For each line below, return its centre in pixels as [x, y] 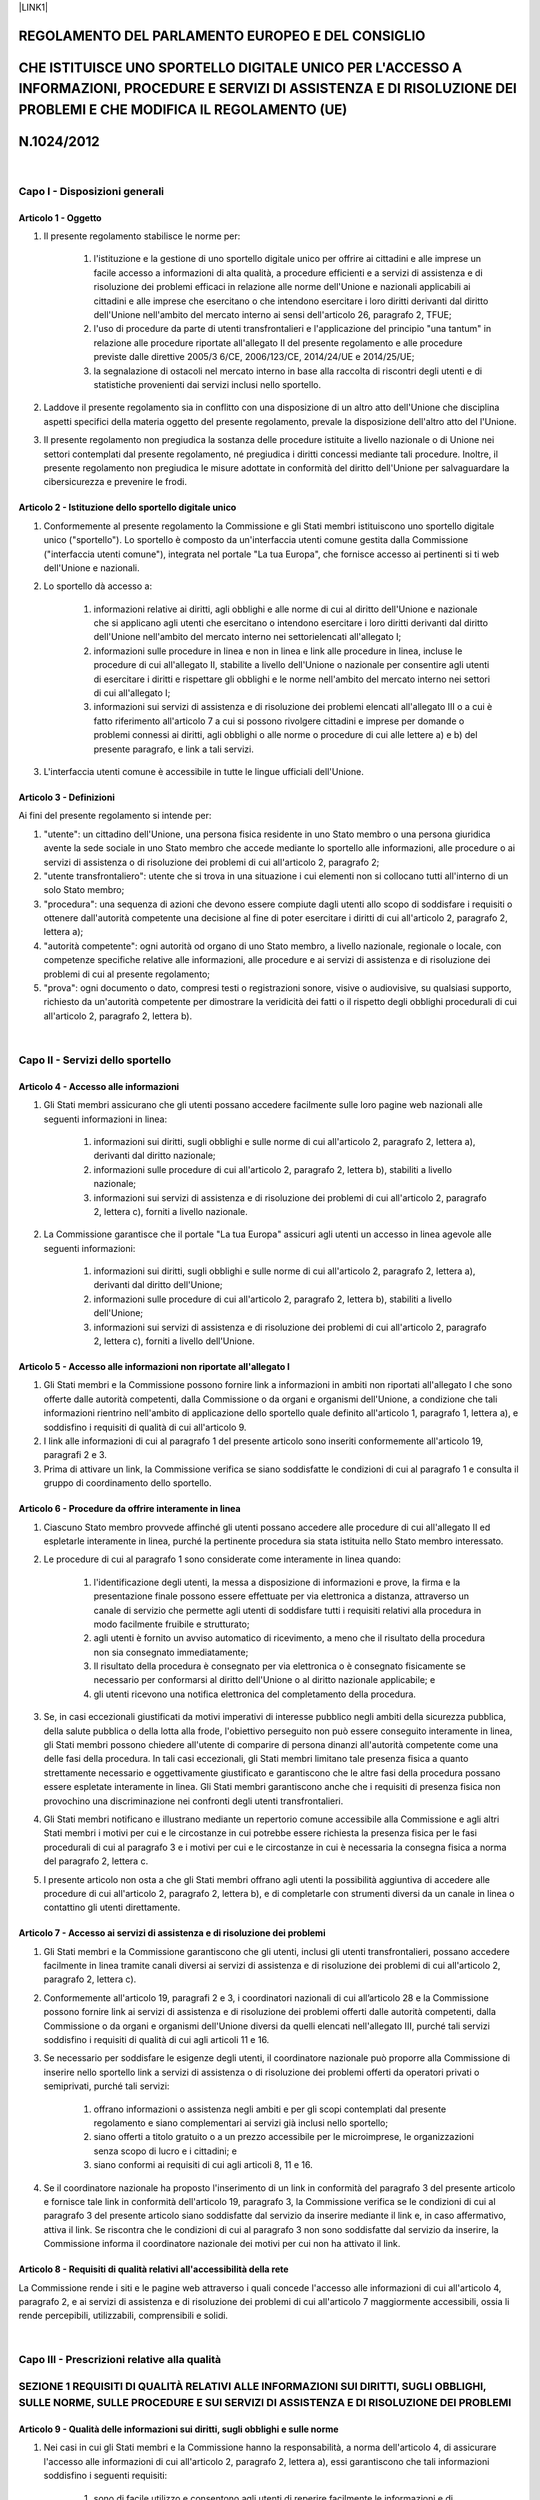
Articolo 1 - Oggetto [60, 217]
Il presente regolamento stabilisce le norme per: [142, 236]
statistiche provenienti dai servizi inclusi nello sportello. [207, 384]
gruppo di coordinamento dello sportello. [127, 1483]
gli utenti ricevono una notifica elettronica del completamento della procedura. [255, 1694]
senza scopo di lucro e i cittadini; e [165, 2151]
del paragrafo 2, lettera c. [96, 1861]
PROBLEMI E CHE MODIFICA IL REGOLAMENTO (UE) [183, 110]
